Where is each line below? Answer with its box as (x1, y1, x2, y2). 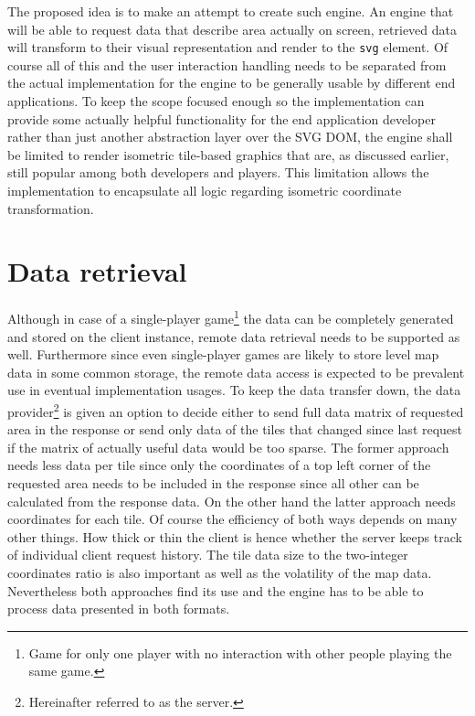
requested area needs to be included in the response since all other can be (7, 473, 419, 492)
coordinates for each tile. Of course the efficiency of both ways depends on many (7, 509, 458, 529)
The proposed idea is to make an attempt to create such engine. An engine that (7, 2, 454, 20)
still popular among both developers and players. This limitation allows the (7, 163, 429, 182)
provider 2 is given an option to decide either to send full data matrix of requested (7, 399, 464, 421)
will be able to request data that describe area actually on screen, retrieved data (7, 19, 457, 38)
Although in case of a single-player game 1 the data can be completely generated (7, 306, 454, 327)
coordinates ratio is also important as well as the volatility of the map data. (7, 562, 432, 582)
